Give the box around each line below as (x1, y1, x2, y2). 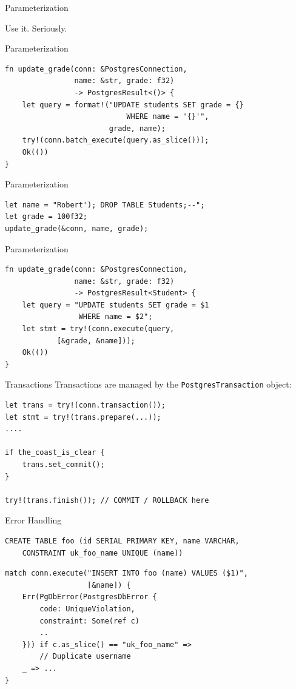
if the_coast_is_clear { (5, 448, 105, 457)
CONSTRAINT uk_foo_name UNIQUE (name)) (22, 548, 183, 557)
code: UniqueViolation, (39, 605, 135, 613)
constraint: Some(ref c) (39, 616, 140, 625)
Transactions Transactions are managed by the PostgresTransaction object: (5, 378, 292, 391)
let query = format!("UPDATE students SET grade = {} (22, 100, 244, 109)
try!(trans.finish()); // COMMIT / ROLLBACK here (5, 496, 209, 505)
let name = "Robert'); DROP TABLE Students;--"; (5, 200, 205, 209)
